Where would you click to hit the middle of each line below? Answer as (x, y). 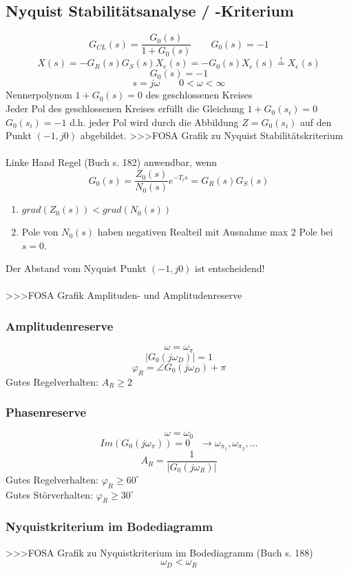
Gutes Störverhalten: (50, 494)
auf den (316, 122)
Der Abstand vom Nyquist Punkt (76, 268)
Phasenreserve (46, 412)
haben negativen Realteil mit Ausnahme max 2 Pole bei (215, 232)
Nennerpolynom (39, 95)
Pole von (40, 232)
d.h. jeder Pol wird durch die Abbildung (154, 122)
